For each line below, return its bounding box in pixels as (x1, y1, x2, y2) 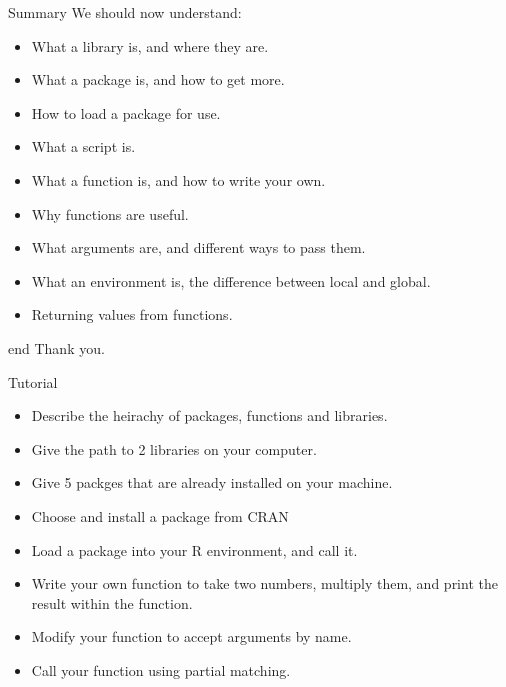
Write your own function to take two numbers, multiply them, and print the (31, 573, 498, 594)
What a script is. (31, 136, 136, 157)
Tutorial (8, 371, 58, 392)
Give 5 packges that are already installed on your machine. (31, 472, 393, 493)
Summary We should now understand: (8, 2, 242, 22)
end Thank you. (8, 337, 105, 358)
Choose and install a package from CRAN (31, 505, 289, 526)
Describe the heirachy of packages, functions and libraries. (31, 405, 388, 426)
